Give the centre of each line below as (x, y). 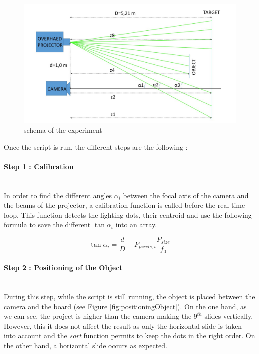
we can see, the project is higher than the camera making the (98, 316)
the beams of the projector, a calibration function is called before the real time (125, 205)
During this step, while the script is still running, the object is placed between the (129, 296)
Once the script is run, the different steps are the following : (96, 147)
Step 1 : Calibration (39, 166)
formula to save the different (47, 225)
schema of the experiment (63, 130)
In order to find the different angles (58, 195)
